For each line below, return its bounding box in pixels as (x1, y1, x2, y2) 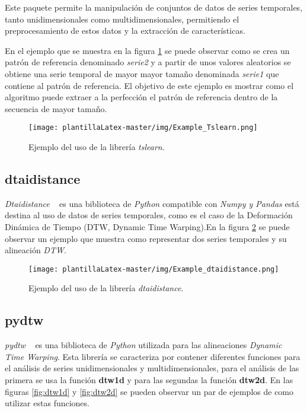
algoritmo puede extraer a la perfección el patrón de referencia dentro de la (5, 91, 278, 103)
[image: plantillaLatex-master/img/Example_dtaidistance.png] (28, 265, 279, 273)
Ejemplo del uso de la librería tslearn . (28, 141, 165, 152)
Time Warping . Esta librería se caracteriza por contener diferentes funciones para (5, 350, 300, 362)
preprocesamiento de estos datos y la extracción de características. (5, 24, 245, 37)
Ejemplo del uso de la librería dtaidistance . (28, 282, 184, 294)
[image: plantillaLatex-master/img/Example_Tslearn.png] (28, 123, 258, 132)
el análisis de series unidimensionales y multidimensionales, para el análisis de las (5, 362, 299, 374)
